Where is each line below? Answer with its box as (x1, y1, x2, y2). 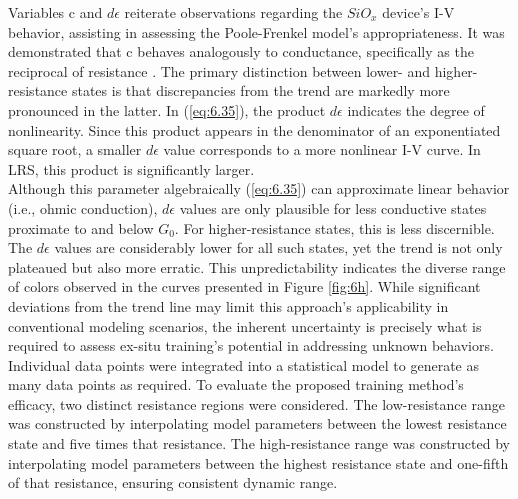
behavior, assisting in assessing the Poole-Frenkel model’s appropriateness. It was (8, 21, 505, 42)
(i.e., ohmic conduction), (8, 197, 158, 218)
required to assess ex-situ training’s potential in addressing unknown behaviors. (8, 335, 494, 356)
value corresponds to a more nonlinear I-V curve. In (163, 139, 481, 160)
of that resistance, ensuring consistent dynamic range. (8, 472, 338, 493)
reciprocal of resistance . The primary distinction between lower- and (8, 60, 431, 81)
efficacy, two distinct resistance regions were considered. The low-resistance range (8, 393, 505, 414)
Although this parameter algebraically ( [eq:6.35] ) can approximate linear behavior (8, 178, 510, 199)
